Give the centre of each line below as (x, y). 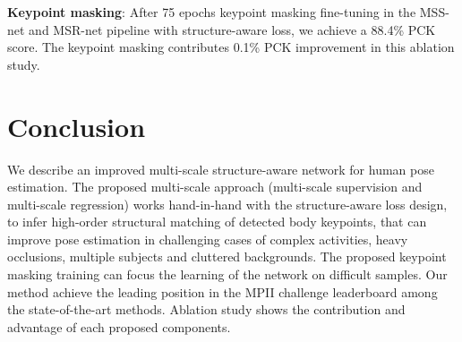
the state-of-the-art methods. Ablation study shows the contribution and (206, 309)
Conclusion (77, 126)
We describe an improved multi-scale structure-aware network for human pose (221, 169)
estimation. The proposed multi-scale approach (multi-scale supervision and (215, 187)
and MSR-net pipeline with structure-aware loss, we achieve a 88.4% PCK (232, 29)
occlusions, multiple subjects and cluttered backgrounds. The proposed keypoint (227, 256)
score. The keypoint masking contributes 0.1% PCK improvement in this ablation (231, 47)
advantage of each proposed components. (119, 326)
